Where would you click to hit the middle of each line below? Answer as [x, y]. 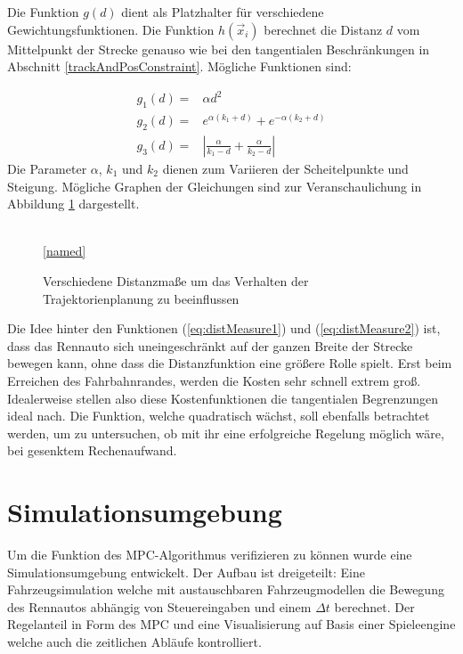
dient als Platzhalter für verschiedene [223, 12]
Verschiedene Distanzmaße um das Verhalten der [176, 280]
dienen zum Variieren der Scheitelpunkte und [285, 168]
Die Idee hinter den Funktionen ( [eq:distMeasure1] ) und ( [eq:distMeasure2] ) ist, [224, 328]
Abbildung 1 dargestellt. [73, 204]
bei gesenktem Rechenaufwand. [92, 450]
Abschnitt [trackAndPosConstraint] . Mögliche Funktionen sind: [179, 66]
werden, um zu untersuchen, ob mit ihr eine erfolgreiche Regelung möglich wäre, [226, 433]
